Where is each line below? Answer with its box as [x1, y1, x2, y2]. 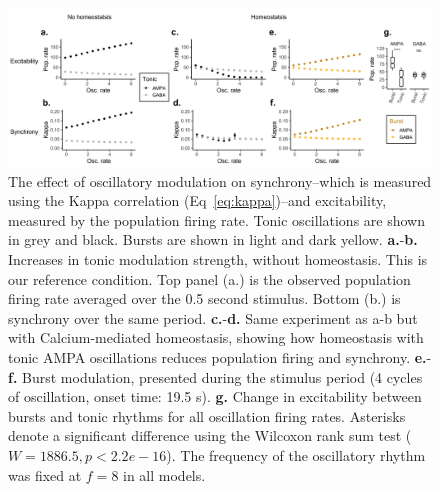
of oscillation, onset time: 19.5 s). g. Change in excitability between [8, 386, 422, 407]
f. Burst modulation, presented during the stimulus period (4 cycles [8, 366, 423, 387]
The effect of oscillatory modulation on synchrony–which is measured [8, 170, 432, 191]
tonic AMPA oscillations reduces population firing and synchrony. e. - [8, 346, 432, 367]
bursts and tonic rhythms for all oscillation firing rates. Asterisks [8, 405, 406, 426]
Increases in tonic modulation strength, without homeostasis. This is [8, 248, 428, 269]
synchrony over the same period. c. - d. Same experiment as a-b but [8, 307, 418, 328]
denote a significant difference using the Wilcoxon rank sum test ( [8, 425, 412, 446]
